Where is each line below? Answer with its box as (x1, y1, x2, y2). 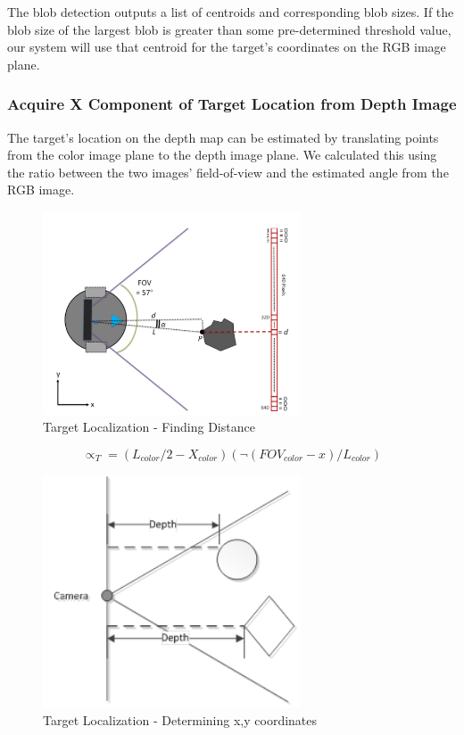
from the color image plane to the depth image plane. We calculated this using (7, 145, 437, 164)
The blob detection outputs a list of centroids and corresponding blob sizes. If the (7, 3, 454, 21)
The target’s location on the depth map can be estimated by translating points (7, 128, 439, 146)
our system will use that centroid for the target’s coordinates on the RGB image (7, 37, 446, 56)
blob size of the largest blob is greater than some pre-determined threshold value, (7, 20, 452, 38)
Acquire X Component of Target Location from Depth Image (7, 93, 457, 115)
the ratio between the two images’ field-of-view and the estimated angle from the (7, 162, 449, 181)
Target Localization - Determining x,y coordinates (43, 710, 318, 729)
